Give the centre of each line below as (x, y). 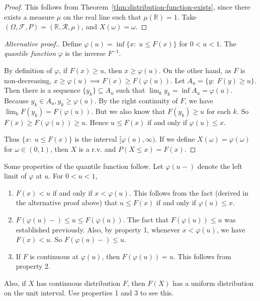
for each (219, 111)
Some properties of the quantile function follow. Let (84, 166)
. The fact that (146, 219)
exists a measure (29, 16)
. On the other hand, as (195, 70)
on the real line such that (102, 16)
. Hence (97, 122)
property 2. (33, 266)
